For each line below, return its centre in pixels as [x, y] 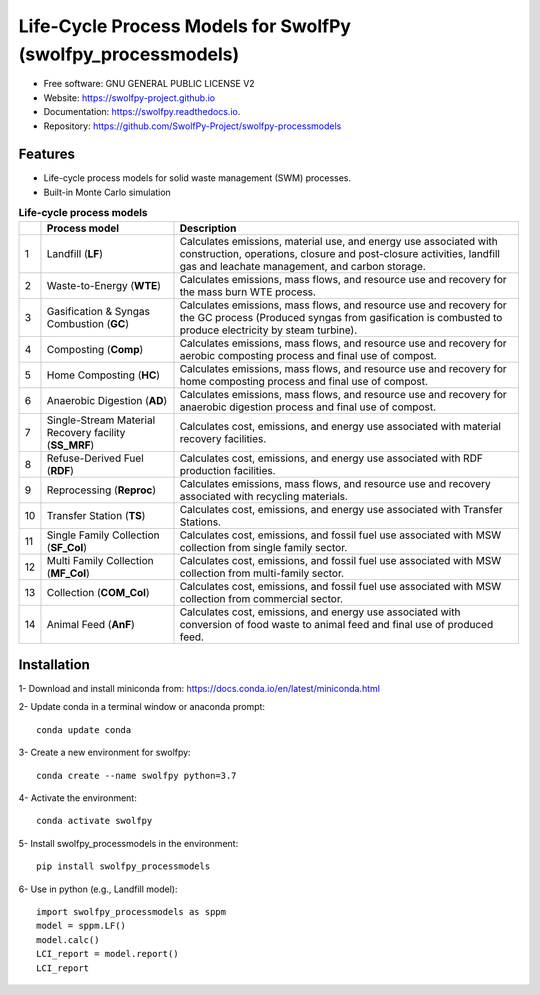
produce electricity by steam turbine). [268, 330]
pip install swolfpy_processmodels [123, 866]
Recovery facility [86, 432]
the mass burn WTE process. [248, 292]
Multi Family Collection [100, 560]
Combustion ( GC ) [88, 323]
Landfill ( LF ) [75, 253]
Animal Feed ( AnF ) [90, 624]
